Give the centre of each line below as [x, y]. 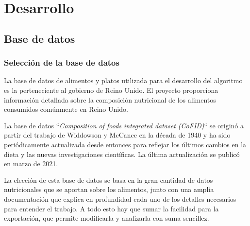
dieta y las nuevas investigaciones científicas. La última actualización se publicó [122, 154]
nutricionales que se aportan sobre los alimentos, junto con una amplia [109, 189]
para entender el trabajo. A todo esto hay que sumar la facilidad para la [111, 208]
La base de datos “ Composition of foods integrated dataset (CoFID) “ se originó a [124, 125]
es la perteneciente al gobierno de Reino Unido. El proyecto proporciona [111, 90]
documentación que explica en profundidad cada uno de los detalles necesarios [120, 199]
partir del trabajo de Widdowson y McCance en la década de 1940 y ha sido [117, 135]
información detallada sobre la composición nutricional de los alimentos [110, 99]
